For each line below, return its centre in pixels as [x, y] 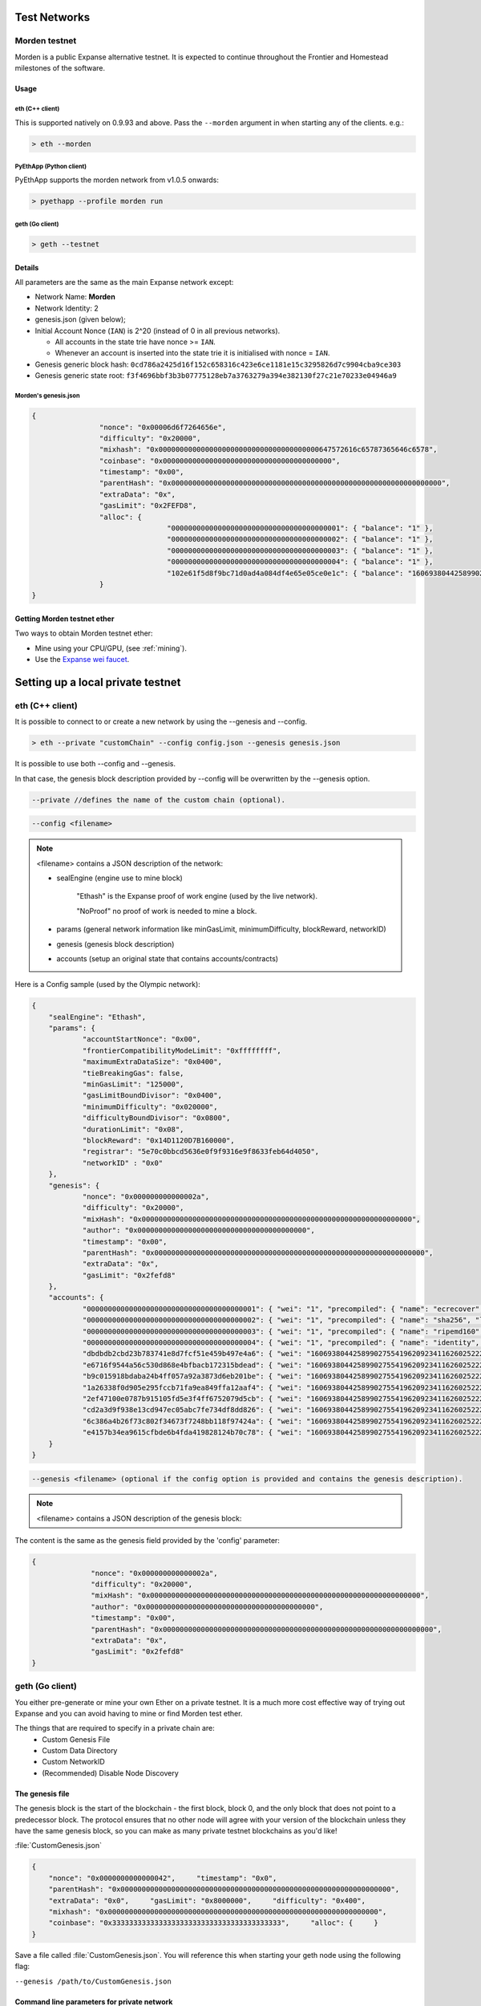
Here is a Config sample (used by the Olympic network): [107, 985]
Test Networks [53, 17]
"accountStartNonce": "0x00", [141, 1040]
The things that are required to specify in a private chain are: [115, 1728]
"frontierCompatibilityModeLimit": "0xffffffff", [182, 1050]
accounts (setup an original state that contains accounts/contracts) [168, 958]
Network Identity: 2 [67, 308]
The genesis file [42, 1793]
